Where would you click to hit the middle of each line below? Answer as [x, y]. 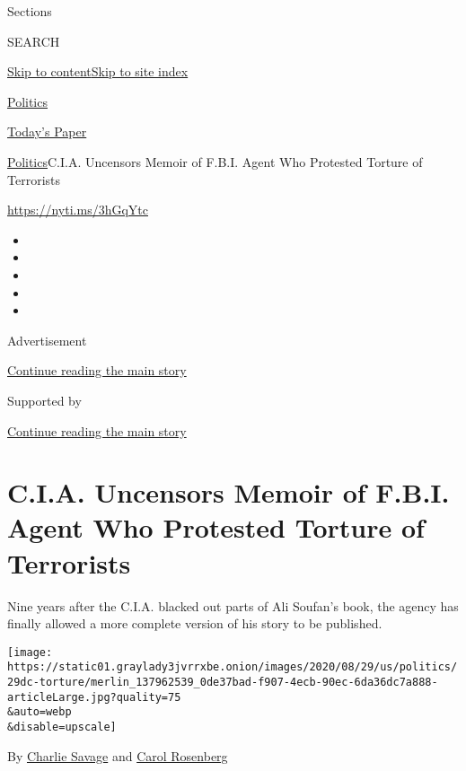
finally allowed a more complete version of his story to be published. [195, 623]
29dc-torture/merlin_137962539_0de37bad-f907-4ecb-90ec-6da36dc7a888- [223, 683]
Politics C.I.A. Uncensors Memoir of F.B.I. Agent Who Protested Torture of [215, 161]
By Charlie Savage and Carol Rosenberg [118, 755]
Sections [30, 11]
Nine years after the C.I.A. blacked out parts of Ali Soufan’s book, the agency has [233, 605]
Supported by [44, 400]
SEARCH [34, 41]
